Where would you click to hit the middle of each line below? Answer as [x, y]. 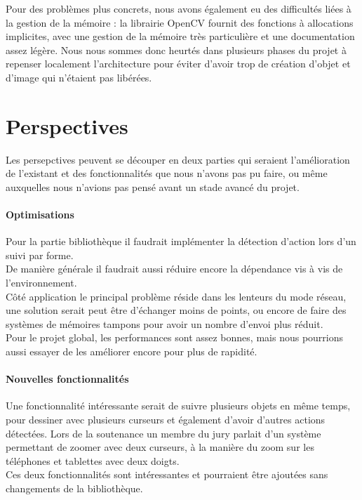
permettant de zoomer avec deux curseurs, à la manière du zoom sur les [160, 447]
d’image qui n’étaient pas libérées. [79, 77]
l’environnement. [41, 283]
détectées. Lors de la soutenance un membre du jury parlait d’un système [163, 433]
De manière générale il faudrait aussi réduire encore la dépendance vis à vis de [174, 269]
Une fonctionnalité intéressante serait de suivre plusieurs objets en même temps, [178, 406]
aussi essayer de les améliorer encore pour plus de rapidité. [132, 351]
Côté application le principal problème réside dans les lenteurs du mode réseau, [176, 296]
